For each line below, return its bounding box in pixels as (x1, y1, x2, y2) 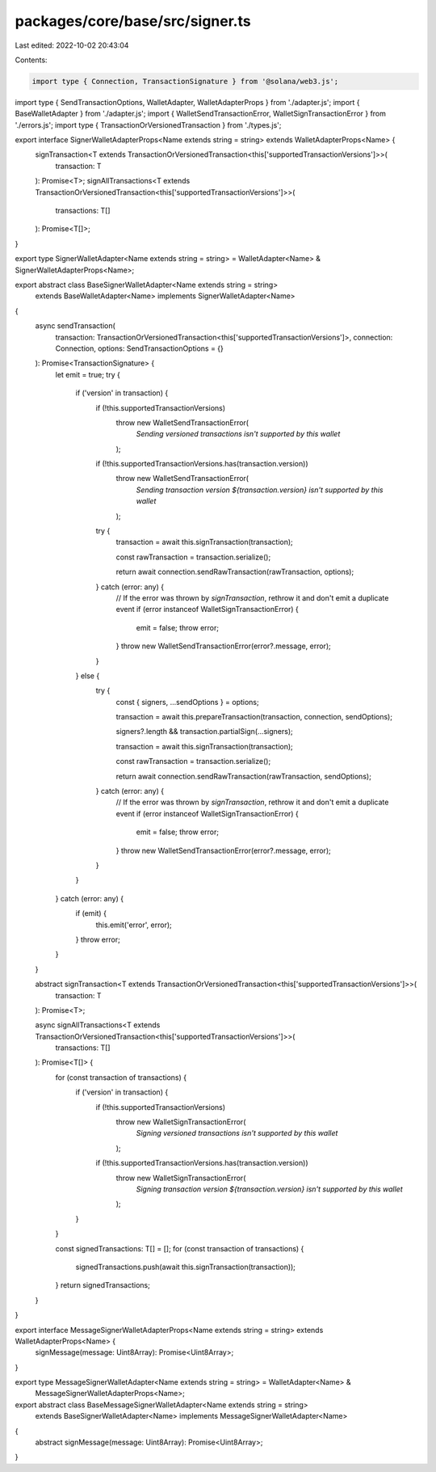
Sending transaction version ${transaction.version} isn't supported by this (136, 485, 384, 495)
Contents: (15, 55, 48, 65)
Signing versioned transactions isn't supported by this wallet (136, 1128, 338, 1138)
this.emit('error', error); (95, 920, 173, 930)
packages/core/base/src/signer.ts (15, 12, 251, 30)
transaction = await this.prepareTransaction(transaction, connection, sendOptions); (115, 712, 393, 722)
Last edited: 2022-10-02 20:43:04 (15, 40, 129, 50)
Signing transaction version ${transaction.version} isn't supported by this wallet (136, 1184, 403, 1194)
